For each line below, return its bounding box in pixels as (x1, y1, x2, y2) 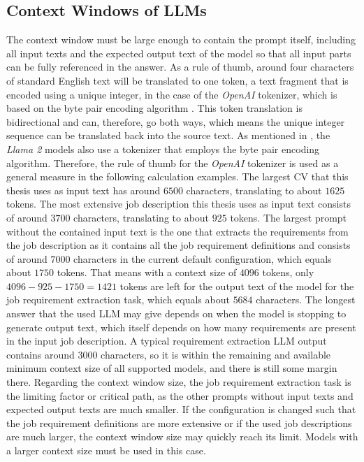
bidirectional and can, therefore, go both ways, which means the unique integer (6, 114, 345, 129)
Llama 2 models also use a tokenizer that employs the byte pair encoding (6, 141, 320, 156)
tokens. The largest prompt (230, 210, 347, 224)
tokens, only (262, 265, 314, 280)
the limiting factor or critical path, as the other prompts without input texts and (6, 388, 354, 403)
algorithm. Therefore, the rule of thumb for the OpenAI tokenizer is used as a (6, 155, 339, 170)
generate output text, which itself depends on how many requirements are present (6, 319, 356, 334)
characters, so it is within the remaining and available (101, 347, 331, 361)
